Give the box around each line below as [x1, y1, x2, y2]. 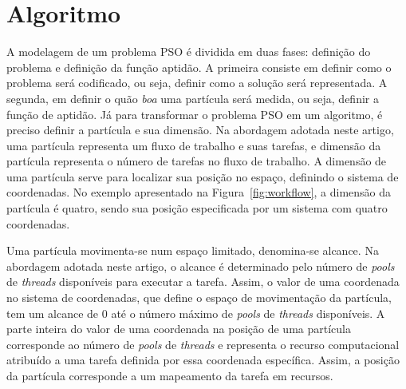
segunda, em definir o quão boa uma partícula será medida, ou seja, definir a [6, 89, 379, 106]
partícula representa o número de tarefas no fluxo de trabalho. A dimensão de [6, 153, 387, 169]
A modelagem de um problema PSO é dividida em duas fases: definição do [6, 43, 371, 60]
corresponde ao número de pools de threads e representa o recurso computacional [6, 335, 400, 352]
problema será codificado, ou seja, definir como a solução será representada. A [6, 74, 388, 91]
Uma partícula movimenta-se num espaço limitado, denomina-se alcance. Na [6, 242, 379, 259]
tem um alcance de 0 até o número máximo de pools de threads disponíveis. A [6, 304, 385, 321]
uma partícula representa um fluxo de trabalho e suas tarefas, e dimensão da [6, 137, 381, 153]
